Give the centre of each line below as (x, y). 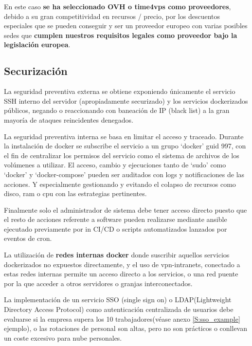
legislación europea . (37, 45)
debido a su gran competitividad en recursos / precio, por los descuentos (112, 16)
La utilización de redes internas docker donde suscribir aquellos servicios (117, 255)
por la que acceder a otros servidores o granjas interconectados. (98, 283)
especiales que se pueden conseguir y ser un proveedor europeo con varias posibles (126, 26)
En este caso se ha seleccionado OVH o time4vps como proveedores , (117, 6)
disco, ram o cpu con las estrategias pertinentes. (75, 193)
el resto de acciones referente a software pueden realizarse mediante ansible (116, 219)
